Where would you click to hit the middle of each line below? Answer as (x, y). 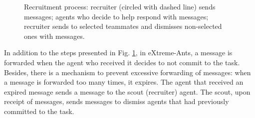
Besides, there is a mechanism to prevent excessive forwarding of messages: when (127, 72)
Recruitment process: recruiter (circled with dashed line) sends (120, 6)
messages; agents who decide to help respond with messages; (116, 16)
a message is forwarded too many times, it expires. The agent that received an (124, 82)
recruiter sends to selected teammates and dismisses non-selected (123, 26)
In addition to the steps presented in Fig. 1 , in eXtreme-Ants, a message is (118, 53)
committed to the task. (39, 111)
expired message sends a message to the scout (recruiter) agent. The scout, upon (127, 91)
